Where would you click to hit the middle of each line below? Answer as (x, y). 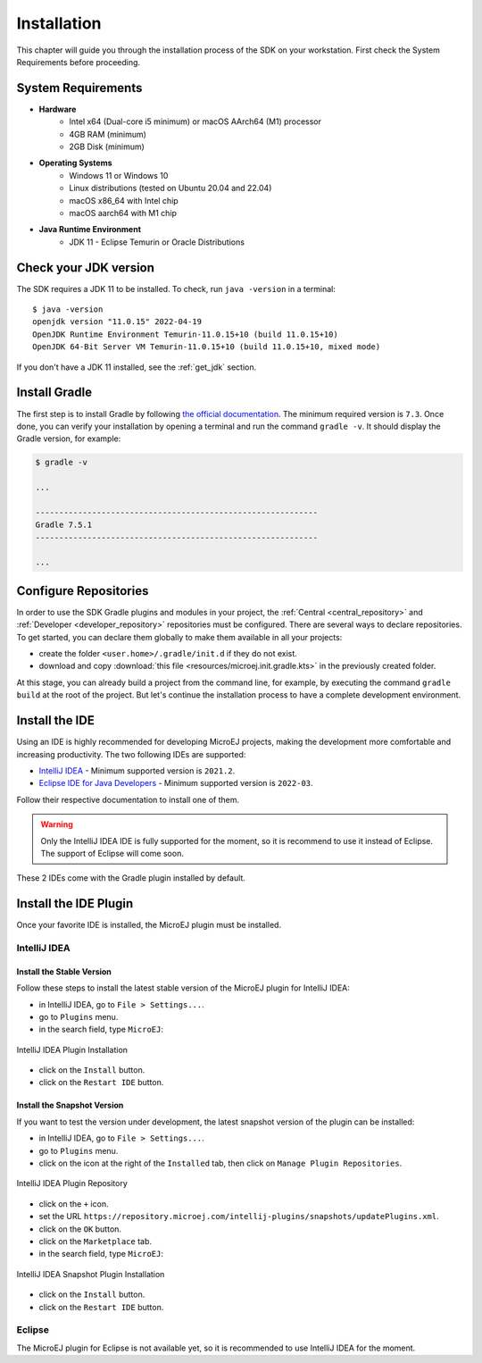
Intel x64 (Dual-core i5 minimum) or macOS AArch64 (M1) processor (195, 121)
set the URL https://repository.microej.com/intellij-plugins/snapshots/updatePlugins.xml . (239, 1217)
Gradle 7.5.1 (64, 525)
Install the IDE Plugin (75, 903)
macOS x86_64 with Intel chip (124, 200)
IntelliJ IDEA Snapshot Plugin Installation (91, 1274)
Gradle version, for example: (69, 439)
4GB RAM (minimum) (108, 134)
